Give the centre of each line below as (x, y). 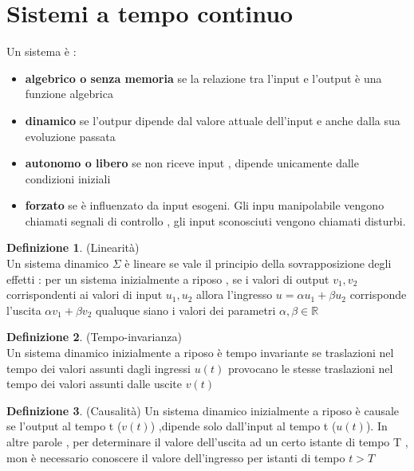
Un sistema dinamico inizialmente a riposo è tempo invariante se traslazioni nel (200, 353)
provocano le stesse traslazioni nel (310, 368)
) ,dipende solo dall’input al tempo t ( (243, 426)
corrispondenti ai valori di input (85, 294)
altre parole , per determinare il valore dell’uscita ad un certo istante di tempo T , (207, 442)
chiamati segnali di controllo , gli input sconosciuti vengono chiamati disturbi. (215, 220)
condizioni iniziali (68, 178)
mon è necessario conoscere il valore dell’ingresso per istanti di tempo (176, 457)
